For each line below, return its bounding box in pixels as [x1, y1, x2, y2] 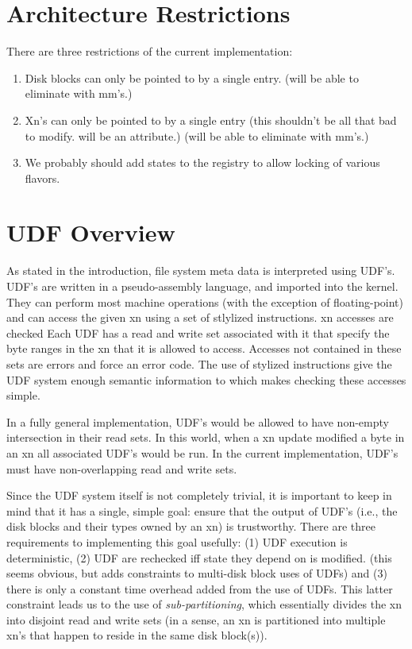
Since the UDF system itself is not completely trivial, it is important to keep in [6, 487, 392, 504]
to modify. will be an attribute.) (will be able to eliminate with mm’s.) [25, 127, 369, 144]
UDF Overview [6, 216, 175, 249]
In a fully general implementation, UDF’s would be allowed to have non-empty [6, 413, 389, 430]
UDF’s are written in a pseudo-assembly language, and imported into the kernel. [6, 278, 399, 294]
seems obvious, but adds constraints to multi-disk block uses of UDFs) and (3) [6, 565, 387, 581]
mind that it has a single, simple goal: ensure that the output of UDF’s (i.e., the [6, 502, 398, 519]
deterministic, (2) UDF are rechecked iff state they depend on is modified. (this [6, 549, 392, 566]
